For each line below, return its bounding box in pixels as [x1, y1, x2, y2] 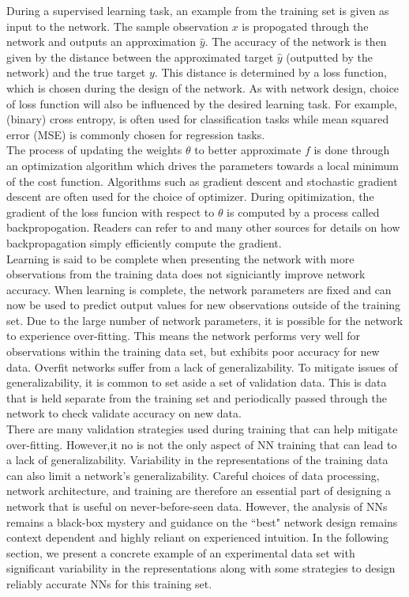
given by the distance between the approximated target [6, 48, 274, 65]
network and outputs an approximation [6, 33, 197, 50]
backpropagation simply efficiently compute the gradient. [6, 234, 282, 251]
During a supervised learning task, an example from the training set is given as [6, 2, 389, 18]
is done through [313, 142, 390, 158]
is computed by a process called [227, 203, 380, 220]
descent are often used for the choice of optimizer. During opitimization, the [6, 188, 374, 205]
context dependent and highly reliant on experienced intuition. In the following [6, 529, 388, 546]
